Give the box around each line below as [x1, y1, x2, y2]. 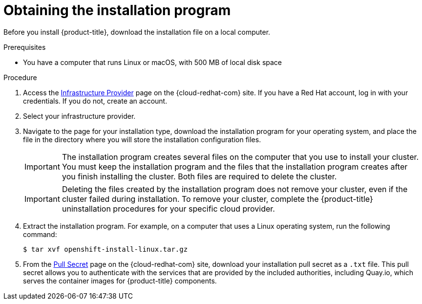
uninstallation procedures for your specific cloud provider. [62, 203, 275, 214]
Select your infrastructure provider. [23, 111, 136, 120]
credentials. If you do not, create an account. [23, 96, 168, 105]
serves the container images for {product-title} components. [23, 276, 217, 285]
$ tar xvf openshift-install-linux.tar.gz [23, 245, 188, 253]
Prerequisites [3, 43, 46, 51]
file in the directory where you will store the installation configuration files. [23, 135, 261, 144]
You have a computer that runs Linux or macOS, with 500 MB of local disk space [23, 58, 282, 66]
